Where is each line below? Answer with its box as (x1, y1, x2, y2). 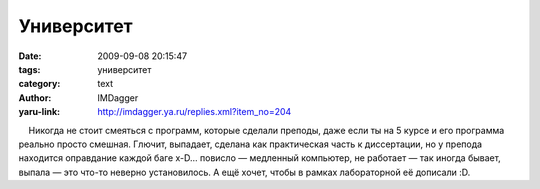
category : (18, 78, 61, 90)
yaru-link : (18, 106, 60, 118)
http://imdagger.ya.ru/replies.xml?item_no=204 (97, 106, 292, 118)
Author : (18, 91, 52, 104)
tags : (18, 63, 41, 75)
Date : (18, 50, 42, 62)
